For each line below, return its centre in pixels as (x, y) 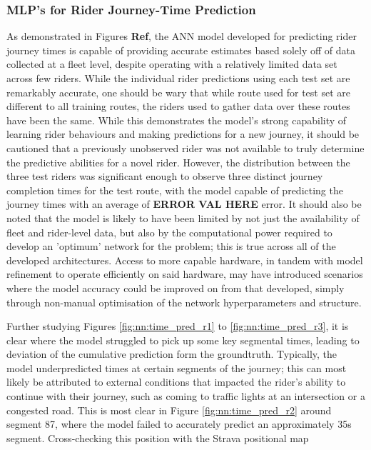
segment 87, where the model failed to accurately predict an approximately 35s (179, 424)
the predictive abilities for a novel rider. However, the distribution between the (178, 162)
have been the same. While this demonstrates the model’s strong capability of (177, 120)
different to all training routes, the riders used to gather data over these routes (178, 106)
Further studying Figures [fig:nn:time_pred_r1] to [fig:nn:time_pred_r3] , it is (178, 326)
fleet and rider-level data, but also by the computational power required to (169, 232)
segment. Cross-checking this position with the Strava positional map (158, 437)
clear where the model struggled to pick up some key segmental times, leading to (183, 340)
